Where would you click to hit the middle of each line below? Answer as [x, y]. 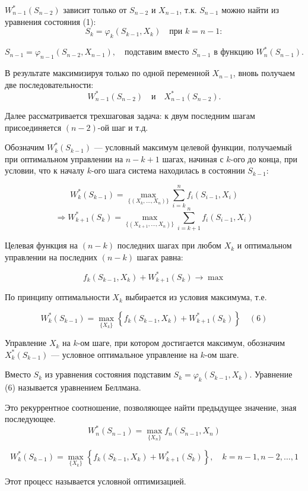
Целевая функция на [42, 245]
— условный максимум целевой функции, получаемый [193, 147]
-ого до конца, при [264, 158]
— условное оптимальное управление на [125, 354]
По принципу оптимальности [57, 297]
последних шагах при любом [169, 245]
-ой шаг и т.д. [123, 127]
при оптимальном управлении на [64, 158]
